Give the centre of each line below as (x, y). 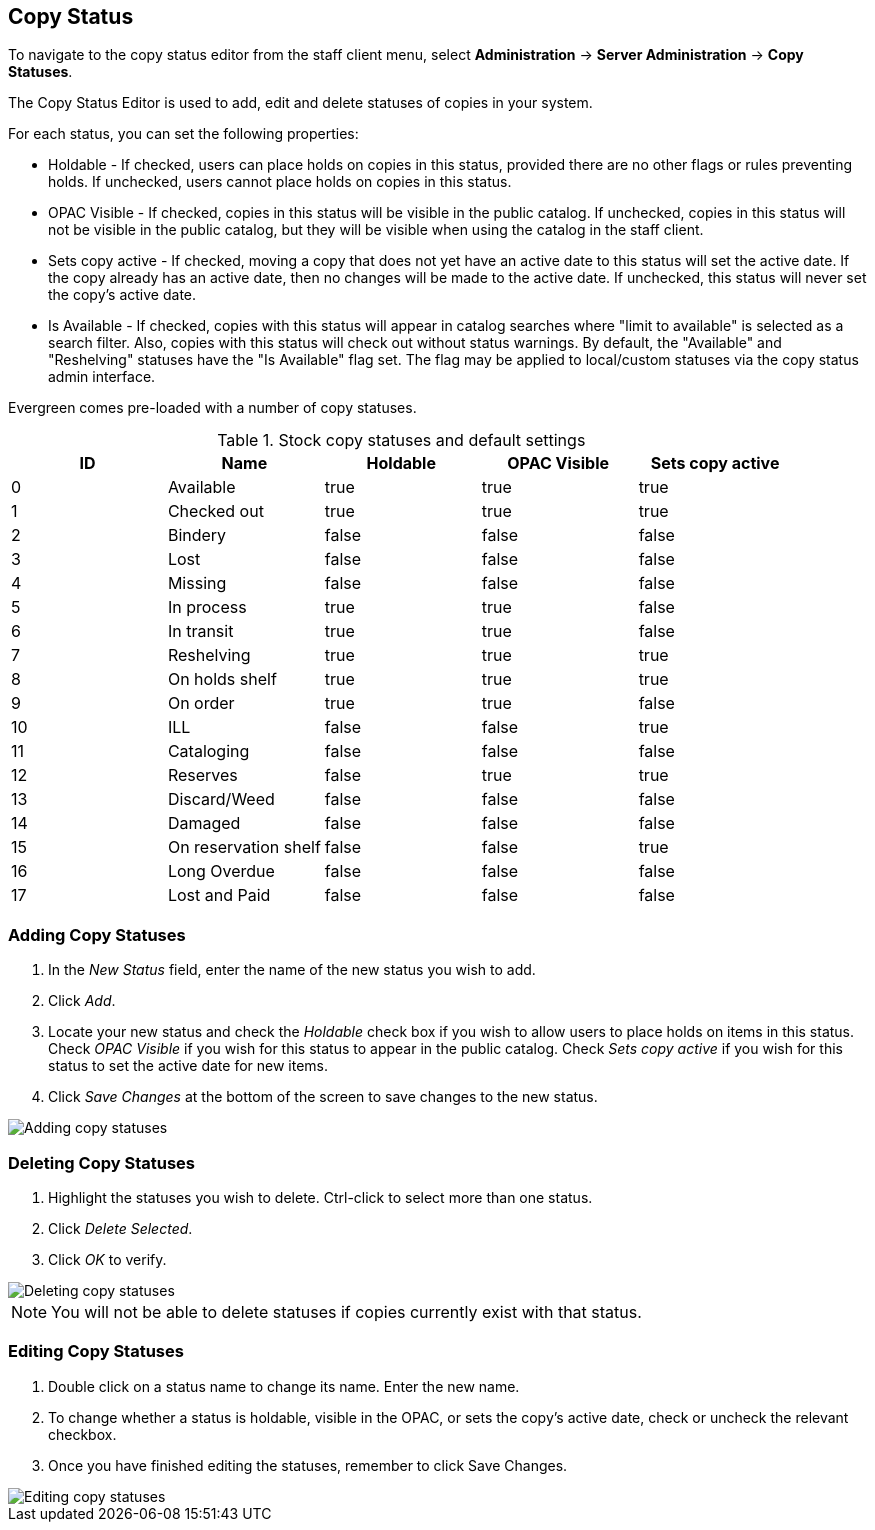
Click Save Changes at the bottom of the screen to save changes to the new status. (323, 1097)
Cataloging (208, 751)
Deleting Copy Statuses (101, 1162)
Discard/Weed (221, 799)
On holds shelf (222, 679)
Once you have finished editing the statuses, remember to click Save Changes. (308, 1465)
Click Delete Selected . (120, 1228)
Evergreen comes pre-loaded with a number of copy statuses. (212, 408)
